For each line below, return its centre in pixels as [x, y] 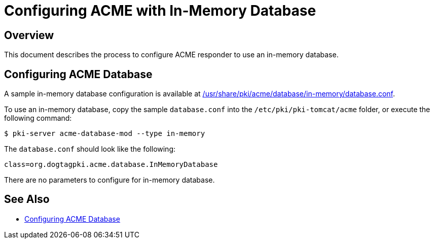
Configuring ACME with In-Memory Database [160, 11]
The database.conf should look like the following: [90, 149]
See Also [27, 199]
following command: [38, 118]
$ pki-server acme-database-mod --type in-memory [105, 134]
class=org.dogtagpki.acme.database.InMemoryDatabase [111, 165]
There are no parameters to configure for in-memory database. [110, 180]
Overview [29, 35]
